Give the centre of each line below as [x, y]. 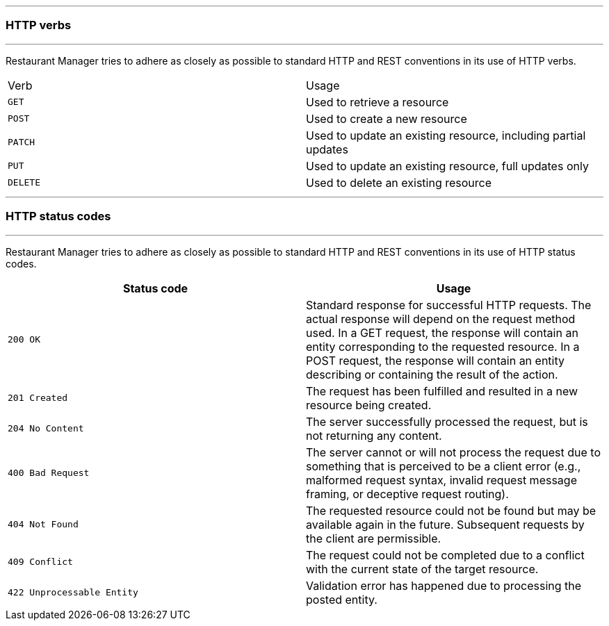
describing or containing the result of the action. [432, 374]
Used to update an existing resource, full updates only [447, 166]
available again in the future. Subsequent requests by [445, 524]
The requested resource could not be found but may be [451, 510]
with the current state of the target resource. [422, 569]
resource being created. [369, 405]
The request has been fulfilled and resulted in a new [442, 391]
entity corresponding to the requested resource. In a [443, 346]
